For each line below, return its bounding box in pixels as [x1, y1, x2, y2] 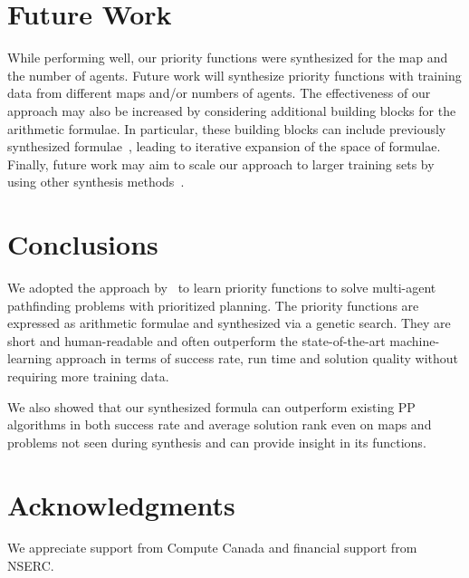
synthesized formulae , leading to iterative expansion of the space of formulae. [7, 137, 441, 156]
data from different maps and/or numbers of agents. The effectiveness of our [7, 83, 431, 102]
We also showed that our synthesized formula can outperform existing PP [7, 397, 416, 416]
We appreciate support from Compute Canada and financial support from [7, 538, 417, 557]
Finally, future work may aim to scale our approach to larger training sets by [7, 154, 435, 173]
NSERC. [7, 556, 54, 575]
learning [7, 349, 53, 368]
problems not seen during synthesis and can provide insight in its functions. [7, 432, 426, 451]
